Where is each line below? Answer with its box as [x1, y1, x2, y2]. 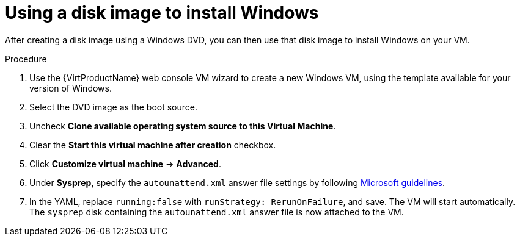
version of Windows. [29, 82, 112, 93]
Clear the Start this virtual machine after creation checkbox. [29, 139, 276, 150]
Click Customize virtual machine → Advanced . [29, 158, 221, 169]
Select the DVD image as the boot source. [29, 101, 198, 112]
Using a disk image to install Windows [5, 2, 319, 23]
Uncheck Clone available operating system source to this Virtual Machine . [29, 120, 336, 131]
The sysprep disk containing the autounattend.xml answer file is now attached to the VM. [29, 206, 404, 217]
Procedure [5, 53, 47, 64]
